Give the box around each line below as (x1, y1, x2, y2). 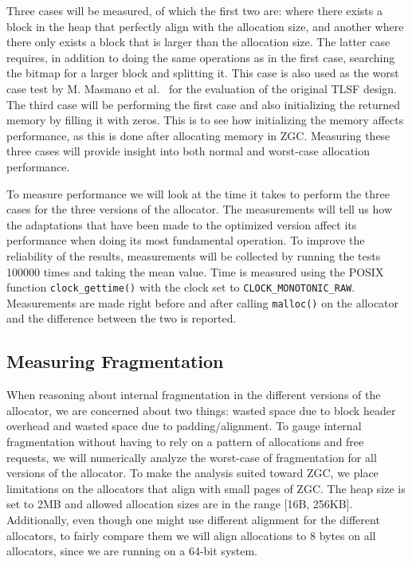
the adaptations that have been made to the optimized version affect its (6, 216, 357, 233)
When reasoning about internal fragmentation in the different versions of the (6, 386, 381, 403)
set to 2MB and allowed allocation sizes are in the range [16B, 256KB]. (6, 495, 353, 512)
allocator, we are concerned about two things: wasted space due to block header (6, 401, 396, 418)
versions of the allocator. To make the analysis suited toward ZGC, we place (6, 464, 379, 481)
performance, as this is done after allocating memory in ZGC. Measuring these (6, 127, 390, 143)
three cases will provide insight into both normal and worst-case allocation (6, 143, 370, 159)
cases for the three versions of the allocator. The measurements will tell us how (6, 201, 393, 217)
